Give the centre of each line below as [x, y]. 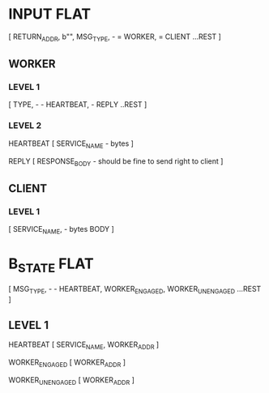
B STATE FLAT [51, 265]
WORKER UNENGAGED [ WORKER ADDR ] [72, 380]
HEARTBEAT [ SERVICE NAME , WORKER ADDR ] [84, 345]
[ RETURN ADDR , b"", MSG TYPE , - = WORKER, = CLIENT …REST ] [115, 37]
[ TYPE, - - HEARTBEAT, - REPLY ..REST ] [78, 105]
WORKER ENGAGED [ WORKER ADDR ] [67, 363]
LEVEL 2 [25, 126]
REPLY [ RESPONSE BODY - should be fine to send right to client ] [116, 162]
